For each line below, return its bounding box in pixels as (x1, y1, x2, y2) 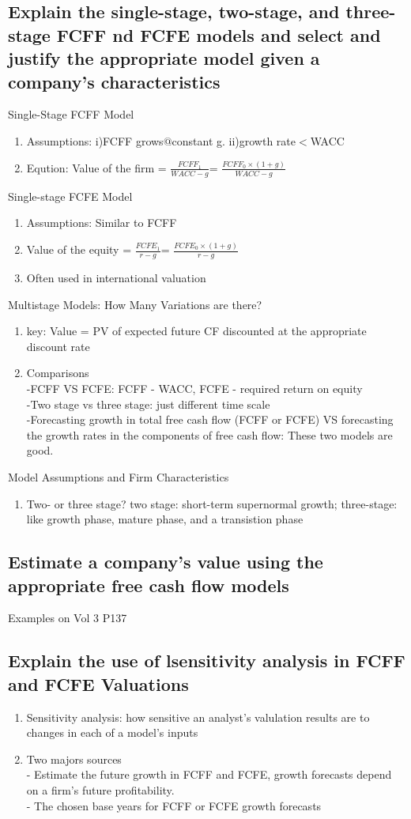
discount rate (26, 338, 90, 354)
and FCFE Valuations (8, 671, 189, 696)
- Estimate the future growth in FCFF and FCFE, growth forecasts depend (26, 766, 392, 783)
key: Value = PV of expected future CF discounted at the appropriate (26, 323, 367, 339)
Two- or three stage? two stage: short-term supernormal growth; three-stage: (26, 495, 398, 511)
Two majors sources (26, 750, 122, 767)
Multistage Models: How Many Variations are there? (8, 296, 262, 312)
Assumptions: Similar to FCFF (26, 214, 177, 231)
